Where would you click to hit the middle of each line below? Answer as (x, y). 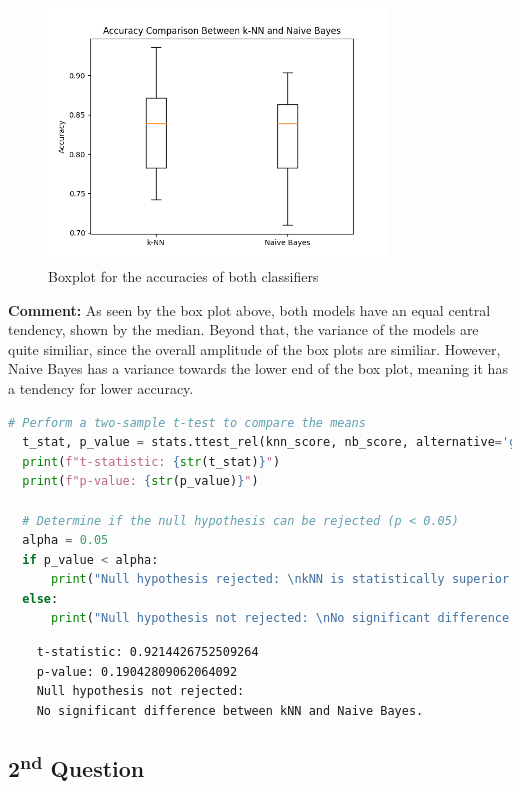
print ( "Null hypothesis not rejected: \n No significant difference (280, 618)
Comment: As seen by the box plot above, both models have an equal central (249, 309)
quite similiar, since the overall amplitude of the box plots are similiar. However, (254, 348)
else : (40, 598)
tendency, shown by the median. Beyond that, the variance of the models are (243, 329)
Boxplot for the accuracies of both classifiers (183, 275)
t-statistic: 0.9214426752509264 (147, 652)
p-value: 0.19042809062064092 (137, 671)
